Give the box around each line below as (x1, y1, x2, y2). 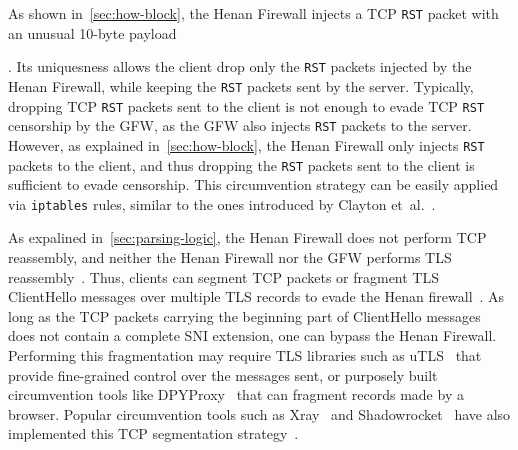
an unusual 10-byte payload (8, 22, 177, 43)
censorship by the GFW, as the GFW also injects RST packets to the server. (8, 115, 472, 136)
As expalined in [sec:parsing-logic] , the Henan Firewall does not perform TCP (8, 227, 487, 248)
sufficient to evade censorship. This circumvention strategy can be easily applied (8, 174, 499, 195)
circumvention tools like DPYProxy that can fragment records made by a (8, 384, 464, 405)
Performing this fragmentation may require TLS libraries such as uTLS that (8, 345, 482, 365)
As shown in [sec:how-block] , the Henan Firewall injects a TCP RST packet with (8, 3, 499, 23)
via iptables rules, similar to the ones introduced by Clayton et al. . (8, 193, 436, 214)
